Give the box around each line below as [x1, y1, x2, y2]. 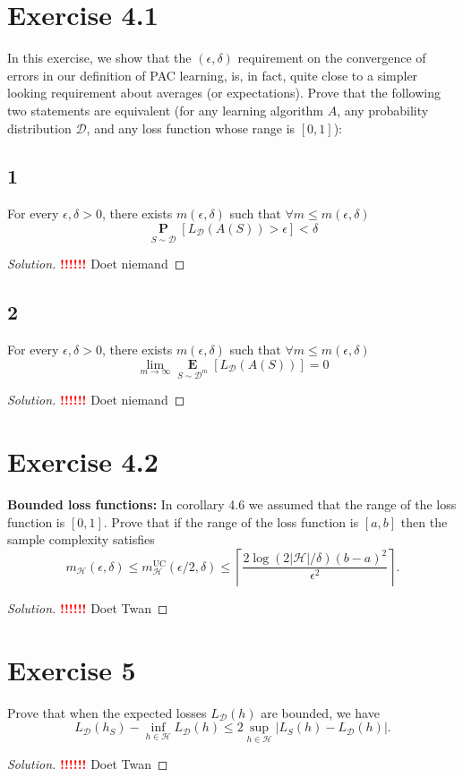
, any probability [337, 100, 429, 119]
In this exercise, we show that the [7, 48, 192, 67]
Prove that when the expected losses [7, 703, 207, 721]
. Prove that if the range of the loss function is [103, 512, 359, 531]
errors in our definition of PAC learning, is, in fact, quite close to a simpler [7, 65, 418, 84]
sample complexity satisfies [7, 530, 155, 549]
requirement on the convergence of [237, 48, 426, 67]
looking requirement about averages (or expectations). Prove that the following [7, 83, 441, 102]
